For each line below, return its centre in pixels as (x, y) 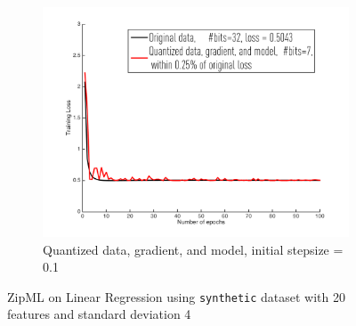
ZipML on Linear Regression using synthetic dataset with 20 (177, 296)
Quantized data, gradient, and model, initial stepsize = (193, 249)
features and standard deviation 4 (99, 314)
